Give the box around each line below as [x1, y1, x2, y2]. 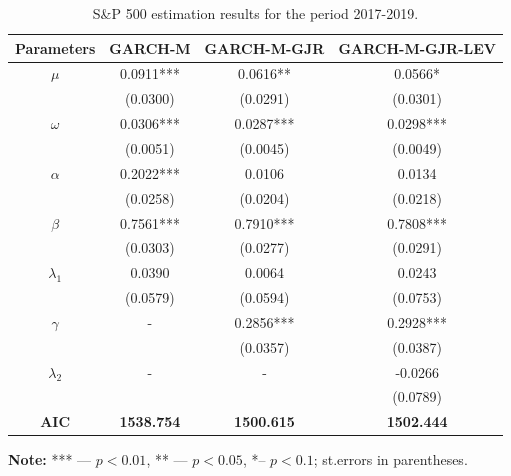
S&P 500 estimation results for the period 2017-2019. [92, 3, 419, 23]
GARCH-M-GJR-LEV [338, 37, 496, 58]
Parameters [15, 37, 96, 58]
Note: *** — [8, 449, 92, 470]
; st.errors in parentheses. [313, 449, 468, 470]
